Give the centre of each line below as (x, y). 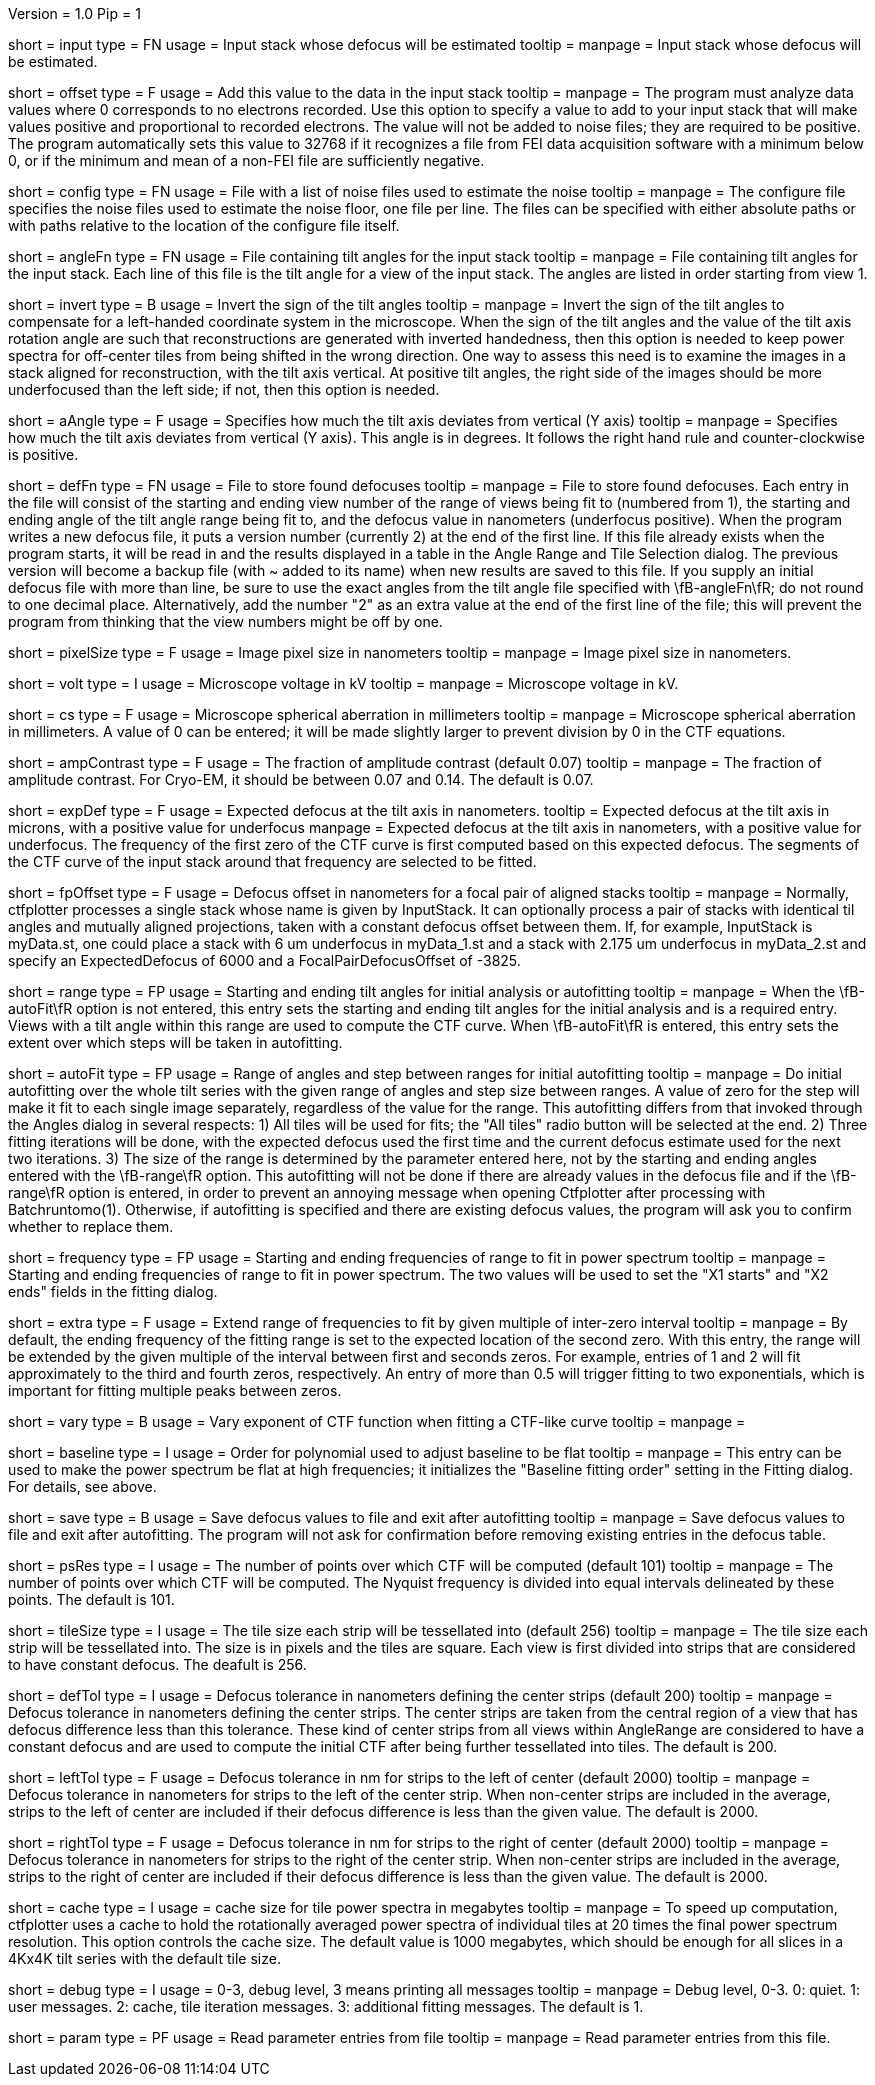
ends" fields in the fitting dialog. (113, 1291)
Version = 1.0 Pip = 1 (74, 13)
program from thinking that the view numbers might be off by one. (225, 621)
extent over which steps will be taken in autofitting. (175, 1042)
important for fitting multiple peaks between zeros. (175, 1390)
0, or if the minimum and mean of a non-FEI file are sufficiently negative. (246, 160)
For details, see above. (82, 1486)
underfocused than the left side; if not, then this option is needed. (224, 389)
